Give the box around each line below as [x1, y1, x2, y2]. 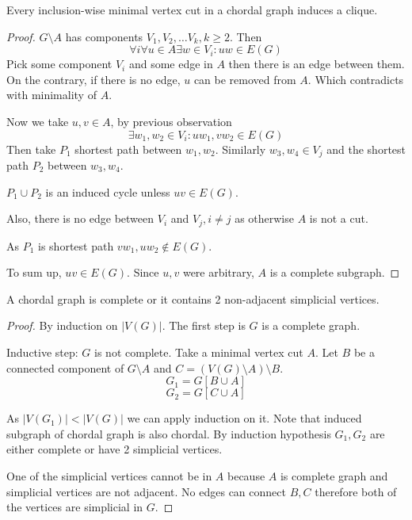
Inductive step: [6, 344, 78, 361]
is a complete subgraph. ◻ [269, 264, 400, 281]
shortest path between [74, 140, 182, 157]
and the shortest [326, 140, 406, 157]
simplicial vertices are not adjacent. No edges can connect [6, 483, 286, 499]
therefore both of [315, 483, 397, 499]
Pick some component [6, 55, 113, 72]
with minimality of [6, 86, 97, 103]
